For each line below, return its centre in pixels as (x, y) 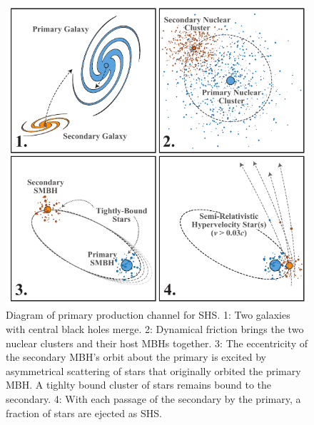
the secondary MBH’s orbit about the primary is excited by (136, 357)
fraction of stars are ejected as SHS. (84, 413)
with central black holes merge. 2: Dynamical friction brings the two (155, 329)
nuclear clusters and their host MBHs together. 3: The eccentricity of (157, 343)
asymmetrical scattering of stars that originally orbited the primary (153, 370)
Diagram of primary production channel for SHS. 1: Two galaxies (148, 315)
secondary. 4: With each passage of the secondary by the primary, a (153, 399)
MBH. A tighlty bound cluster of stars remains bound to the (139, 385)
